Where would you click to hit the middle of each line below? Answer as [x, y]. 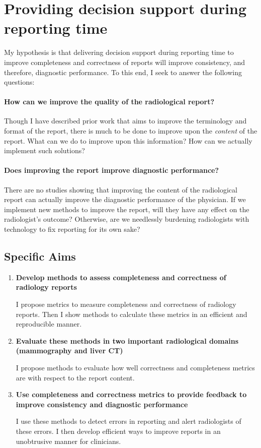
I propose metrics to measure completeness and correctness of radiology [126, 304]
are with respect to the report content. [75, 377]
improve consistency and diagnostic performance [102, 404]
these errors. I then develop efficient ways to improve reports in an [118, 431]
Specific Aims [40, 256]
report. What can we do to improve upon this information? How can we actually [128, 140]
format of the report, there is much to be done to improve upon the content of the [131, 131]
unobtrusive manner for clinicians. [68, 441]
